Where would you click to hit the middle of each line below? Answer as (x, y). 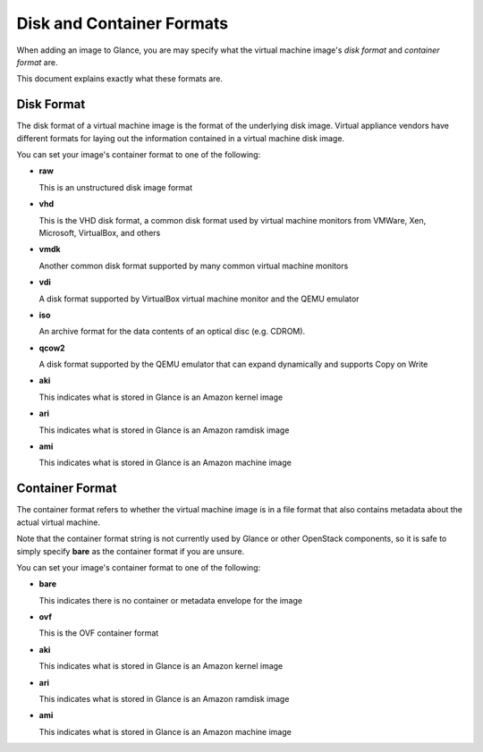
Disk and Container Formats (122, 23)
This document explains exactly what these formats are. (120, 79)
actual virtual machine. (58, 522)
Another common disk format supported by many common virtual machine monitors (194, 266)
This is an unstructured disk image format (115, 187)
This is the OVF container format (99, 633)
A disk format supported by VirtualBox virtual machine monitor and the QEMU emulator (199, 299)
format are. (37, 62)
